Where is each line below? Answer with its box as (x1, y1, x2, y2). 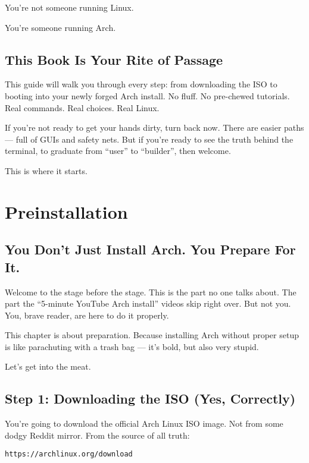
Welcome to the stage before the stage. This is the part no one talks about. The (5, 285, 296, 298)
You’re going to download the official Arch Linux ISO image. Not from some (5, 417, 283, 430)
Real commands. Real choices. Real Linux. (5, 101, 160, 114)
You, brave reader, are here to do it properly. (5, 308, 169, 321)
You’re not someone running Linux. (5, 1, 134, 13)
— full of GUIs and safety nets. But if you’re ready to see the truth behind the (5, 133, 294, 145)
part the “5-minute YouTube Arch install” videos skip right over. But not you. (5, 297, 291, 310)
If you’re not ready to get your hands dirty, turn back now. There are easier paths (5, 121, 304, 134)
